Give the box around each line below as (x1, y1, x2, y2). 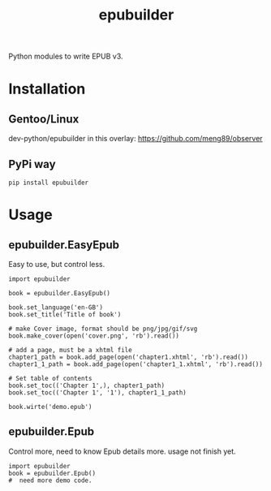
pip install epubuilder (8, 179, 89, 187)
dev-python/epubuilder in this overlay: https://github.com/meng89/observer (8, 134, 263, 144)
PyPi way (8, 157, 56, 171)
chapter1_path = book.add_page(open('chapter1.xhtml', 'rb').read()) (8, 353, 249, 361)
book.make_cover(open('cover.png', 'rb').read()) (8, 332, 180, 340)
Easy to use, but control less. (8, 260, 105, 269)
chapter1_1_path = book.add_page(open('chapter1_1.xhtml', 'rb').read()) (8, 360, 264, 368)
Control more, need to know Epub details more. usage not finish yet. (8, 446, 236, 456)
